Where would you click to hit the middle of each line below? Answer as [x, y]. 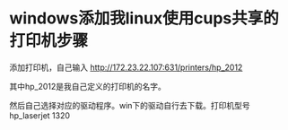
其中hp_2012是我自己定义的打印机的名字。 [87, 86]
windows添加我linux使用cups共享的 [144, 18]
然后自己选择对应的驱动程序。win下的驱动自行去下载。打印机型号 [130, 105]
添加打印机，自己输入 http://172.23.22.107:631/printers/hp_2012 [126, 67]
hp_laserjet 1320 [39, 115]
